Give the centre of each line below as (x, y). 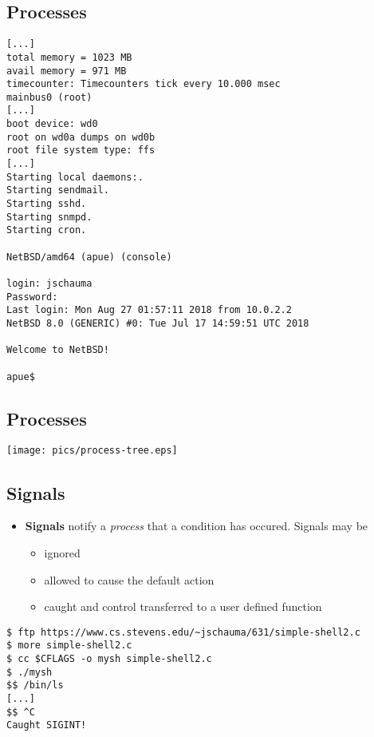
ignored (62, 552)
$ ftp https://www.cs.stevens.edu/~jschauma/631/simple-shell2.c (183, 632)
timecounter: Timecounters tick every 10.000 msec (144, 84)
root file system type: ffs (81, 151)
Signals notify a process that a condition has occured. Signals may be (197, 526)
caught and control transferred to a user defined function (183, 606)
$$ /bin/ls (35, 685)
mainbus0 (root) (49, 97)
